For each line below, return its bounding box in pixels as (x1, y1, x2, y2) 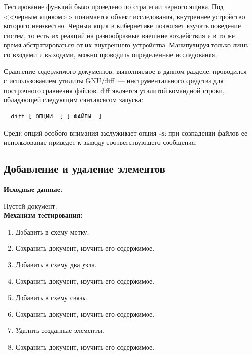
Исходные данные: (4, 184, 63, 194)
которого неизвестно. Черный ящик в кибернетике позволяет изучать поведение (4, 21, 241, 31)
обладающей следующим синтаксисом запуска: (4, 95, 143, 105)
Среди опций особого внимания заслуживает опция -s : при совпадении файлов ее (4, 127, 248, 138)
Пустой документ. (4, 200, 57, 211)
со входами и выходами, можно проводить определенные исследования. (4, 49, 217, 59)
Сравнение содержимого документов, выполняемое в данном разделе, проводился (4, 66, 247, 76)
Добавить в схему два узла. (15, 259, 97, 269)
